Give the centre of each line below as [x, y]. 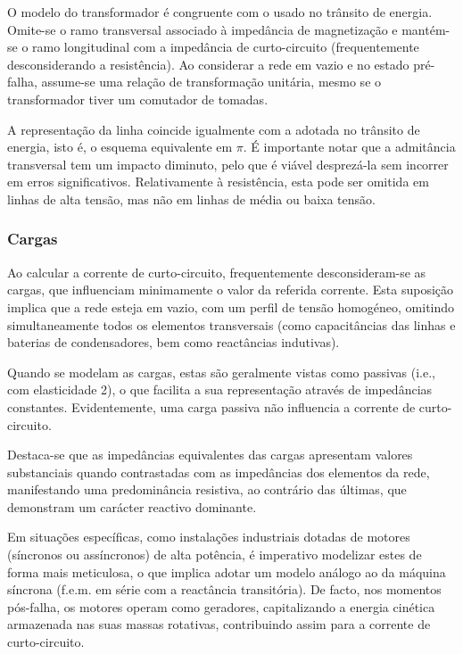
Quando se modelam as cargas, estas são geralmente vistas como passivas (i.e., [221, 372]
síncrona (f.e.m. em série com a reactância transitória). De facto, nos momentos [224, 589]
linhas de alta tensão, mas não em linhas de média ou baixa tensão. [191, 199]
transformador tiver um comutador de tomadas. [138, 99]
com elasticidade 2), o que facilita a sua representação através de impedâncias [220, 389]
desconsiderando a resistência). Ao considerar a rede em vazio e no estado [208, 64]
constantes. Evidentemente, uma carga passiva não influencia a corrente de [211, 406]
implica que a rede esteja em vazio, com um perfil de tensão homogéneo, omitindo [231, 306]
